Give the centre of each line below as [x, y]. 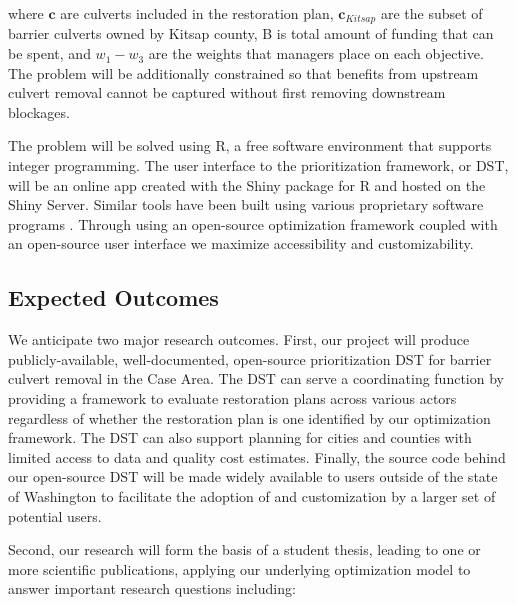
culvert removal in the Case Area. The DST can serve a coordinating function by [256, 378]
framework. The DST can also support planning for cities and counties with [240, 437]
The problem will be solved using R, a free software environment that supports [250, 145]
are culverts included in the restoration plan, [197, 13]
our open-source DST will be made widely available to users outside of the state [253, 476]
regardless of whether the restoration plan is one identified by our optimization [249, 417]
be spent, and [49, 53]
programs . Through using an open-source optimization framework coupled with [253, 223]
